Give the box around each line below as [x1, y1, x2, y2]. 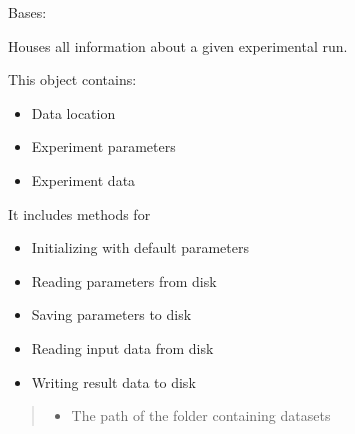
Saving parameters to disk [31, 304, 192, 325]
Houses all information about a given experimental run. [8, 35, 348, 56]
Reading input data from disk [31, 337, 214, 358]
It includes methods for [8, 203, 151, 224]
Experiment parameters [31, 136, 176, 157]
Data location [31, 102, 116, 123]
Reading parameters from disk [31, 270, 217, 291]
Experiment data [31, 169, 136, 190]
